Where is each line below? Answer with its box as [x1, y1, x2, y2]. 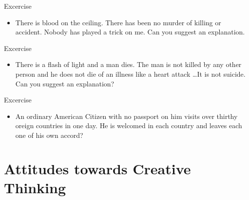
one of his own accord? [15, 130, 83, 140]
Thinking [4, 177, 66, 197]
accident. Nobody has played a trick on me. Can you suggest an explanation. [15, 27, 245, 37]
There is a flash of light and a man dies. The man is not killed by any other [15, 59, 242, 69]
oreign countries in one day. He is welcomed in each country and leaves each [15, 120, 242, 131]
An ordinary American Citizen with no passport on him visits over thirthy [15, 111, 238, 121]
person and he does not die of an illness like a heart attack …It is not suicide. [15, 68, 246, 79]
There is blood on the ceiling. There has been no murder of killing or [15, 17, 221, 27]
